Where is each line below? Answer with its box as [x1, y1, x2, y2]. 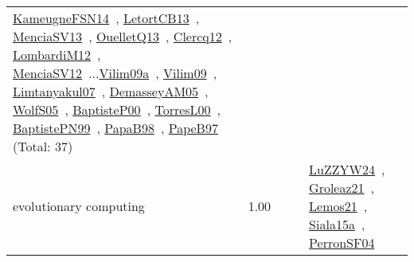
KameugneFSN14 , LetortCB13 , [13, 9, 200, 27]
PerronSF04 [309, 233, 375, 252]
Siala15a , [309, 215, 365, 233]
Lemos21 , [309, 197, 368, 215]
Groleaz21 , [309, 178, 375, 197]
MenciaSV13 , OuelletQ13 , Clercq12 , [13, 27, 232, 45]
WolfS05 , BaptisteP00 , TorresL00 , [13, 100, 221, 119]
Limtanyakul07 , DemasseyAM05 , [13, 82, 209, 100]
